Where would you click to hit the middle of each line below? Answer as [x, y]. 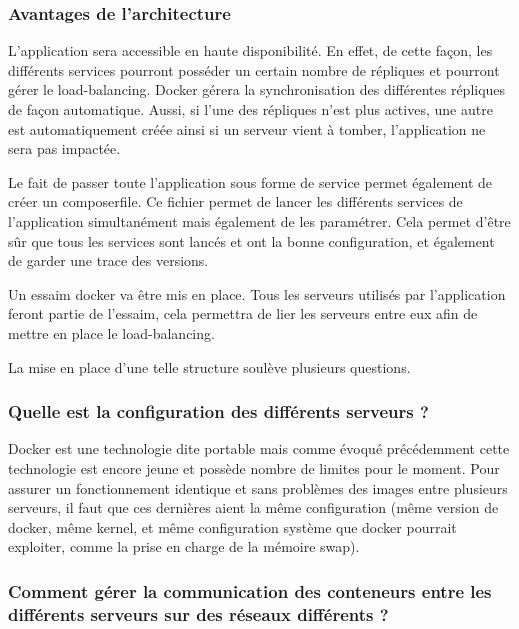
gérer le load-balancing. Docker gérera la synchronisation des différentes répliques [257, 89]
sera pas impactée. [64, 148]
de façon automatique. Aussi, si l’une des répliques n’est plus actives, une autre [250, 109]
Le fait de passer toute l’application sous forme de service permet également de [250, 181]
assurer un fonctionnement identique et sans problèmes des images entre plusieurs [258, 487]
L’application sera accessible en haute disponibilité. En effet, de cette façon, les [250, 50]
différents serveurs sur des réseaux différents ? [198, 613]
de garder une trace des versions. [108, 260]
